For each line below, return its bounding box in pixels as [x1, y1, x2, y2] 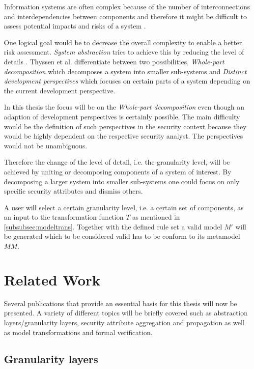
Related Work [4, 269, 101, 289]
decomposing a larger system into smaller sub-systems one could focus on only [4, 176, 240, 186]
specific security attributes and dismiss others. [4, 186, 143, 196]
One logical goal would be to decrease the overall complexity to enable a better [4, 37, 242, 47]
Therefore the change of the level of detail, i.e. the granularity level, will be [4, 157, 230, 167]
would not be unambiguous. [4, 140, 87, 150]
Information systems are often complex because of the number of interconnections [4, 1, 250, 11]
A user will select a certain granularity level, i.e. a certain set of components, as [4, 202, 244, 212]
